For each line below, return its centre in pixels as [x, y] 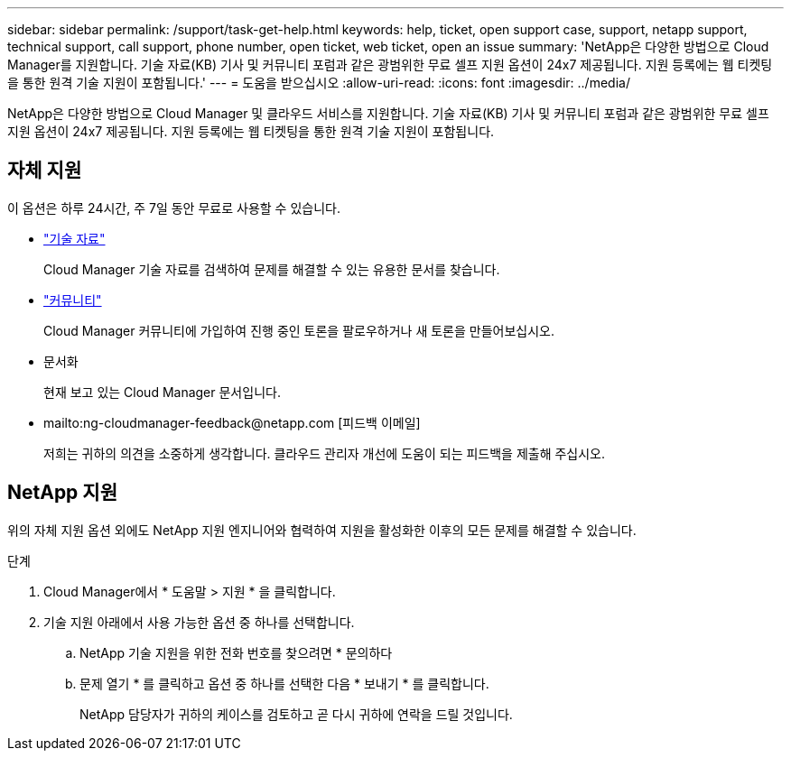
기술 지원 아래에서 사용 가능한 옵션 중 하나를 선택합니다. [199, 622]
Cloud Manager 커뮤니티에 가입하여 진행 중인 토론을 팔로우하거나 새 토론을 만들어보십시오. [299, 330]
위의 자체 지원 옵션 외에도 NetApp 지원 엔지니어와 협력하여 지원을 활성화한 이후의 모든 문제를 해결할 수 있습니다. [322, 530]
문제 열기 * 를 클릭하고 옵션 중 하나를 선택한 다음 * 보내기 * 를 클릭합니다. [284, 683]
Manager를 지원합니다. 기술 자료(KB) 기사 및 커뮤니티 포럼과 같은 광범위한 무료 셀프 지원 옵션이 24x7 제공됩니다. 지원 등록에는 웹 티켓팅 [390, 65]
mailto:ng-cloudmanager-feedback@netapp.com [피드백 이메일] [232, 422]
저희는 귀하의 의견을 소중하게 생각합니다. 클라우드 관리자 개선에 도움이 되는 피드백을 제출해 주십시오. [325, 453]
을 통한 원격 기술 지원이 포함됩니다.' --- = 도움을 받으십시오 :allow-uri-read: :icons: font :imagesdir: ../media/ [319, 83]
